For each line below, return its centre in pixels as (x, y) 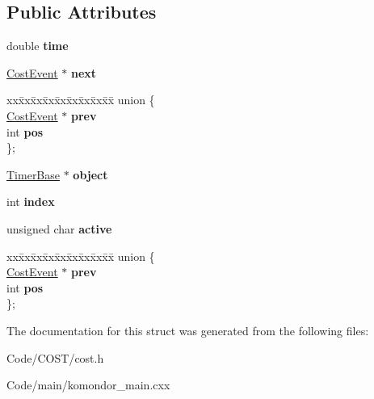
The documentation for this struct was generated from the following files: (188, 330)
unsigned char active (59, 228)
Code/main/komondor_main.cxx (88, 385)
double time (38, 46)
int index (31, 202)
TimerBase (34, 174)
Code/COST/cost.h (55, 357)
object (90, 174)
